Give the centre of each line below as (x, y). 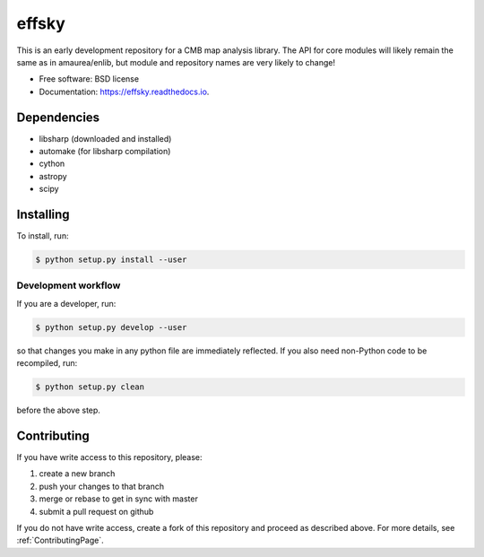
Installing (43, 214)
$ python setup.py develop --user (111, 327)
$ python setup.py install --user (111, 260)
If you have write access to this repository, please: (109, 457)
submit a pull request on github (96, 511)
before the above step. (58, 410)
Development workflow (69, 285)
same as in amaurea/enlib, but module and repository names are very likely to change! (176, 62)
